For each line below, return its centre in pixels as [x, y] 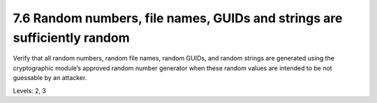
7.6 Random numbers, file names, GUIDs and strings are [178, 18]
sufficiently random [71, 38]
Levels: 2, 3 [30, 90]
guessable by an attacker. [50, 78]
